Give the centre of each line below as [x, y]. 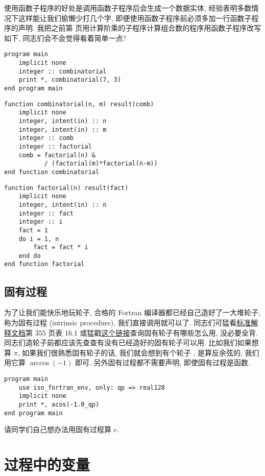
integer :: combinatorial [63, 71]
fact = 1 [33, 230]
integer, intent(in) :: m [63, 129]
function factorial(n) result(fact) [66, 188]
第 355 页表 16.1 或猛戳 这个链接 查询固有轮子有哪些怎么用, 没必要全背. [142, 332]
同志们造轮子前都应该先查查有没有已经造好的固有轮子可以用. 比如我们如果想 [131, 342]
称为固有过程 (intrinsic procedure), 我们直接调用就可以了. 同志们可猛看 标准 [128, 322]
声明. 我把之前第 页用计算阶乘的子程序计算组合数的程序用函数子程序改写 [140, 28]
